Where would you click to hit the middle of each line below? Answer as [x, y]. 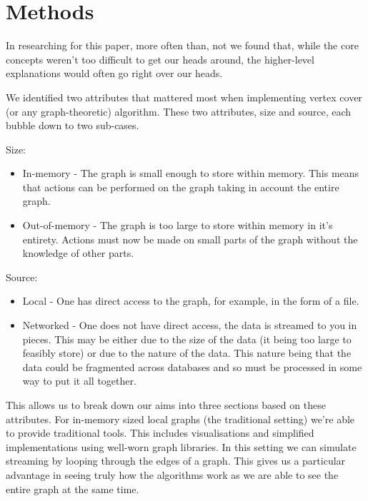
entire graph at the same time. [73, 489]
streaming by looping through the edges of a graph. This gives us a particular [176, 461]
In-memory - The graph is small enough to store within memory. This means [191, 173]
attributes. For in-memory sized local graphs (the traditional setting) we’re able [180, 419]
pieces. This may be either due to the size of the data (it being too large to [187, 339]
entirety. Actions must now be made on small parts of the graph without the [190, 239]
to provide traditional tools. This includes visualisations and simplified [160, 433]
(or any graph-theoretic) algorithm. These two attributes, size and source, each [179, 111]
